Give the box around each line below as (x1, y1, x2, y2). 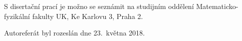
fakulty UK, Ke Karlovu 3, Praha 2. (32, 10, 143, 21)
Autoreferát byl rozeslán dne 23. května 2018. (4, 27, 145, 38)
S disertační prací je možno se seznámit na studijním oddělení (4, 1, 194, 11)
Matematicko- (196, 1, 238, 11)
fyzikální (4, 10, 30, 21)
